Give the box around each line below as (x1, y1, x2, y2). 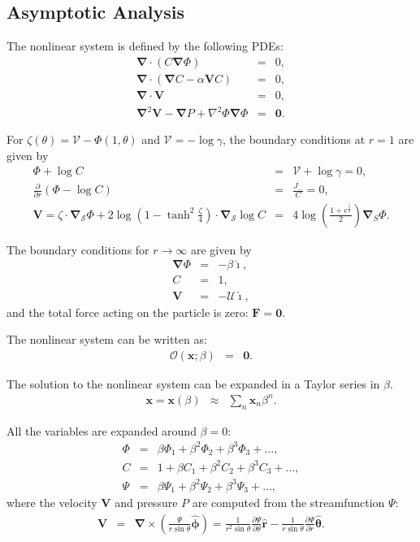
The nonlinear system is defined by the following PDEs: (6, 37, 284, 54)
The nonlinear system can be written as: (6, 331, 207, 348)
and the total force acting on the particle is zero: (6, 303, 249, 320)
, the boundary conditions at (223, 131, 366, 148)
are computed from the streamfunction (192, 494, 385, 511)
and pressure (115, 494, 178, 511)
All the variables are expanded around (6, 422, 197, 439)
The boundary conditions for (6, 241, 149, 258)
